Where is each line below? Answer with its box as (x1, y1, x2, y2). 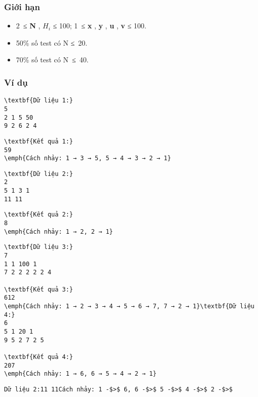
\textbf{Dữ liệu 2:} (4, 170, 73, 177)
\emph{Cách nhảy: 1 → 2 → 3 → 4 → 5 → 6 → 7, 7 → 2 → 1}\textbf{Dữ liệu (4, 303, 254, 310)
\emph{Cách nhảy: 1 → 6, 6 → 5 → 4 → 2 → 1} (4, 370, 157, 378)
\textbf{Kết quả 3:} (4, 285, 73, 293)
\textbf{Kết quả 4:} (4, 353, 73, 360)
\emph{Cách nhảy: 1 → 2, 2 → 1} (4, 228, 113, 235)
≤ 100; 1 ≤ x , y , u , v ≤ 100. (53, 20, 146, 31)
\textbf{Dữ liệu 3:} (4, 243, 73, 251)
